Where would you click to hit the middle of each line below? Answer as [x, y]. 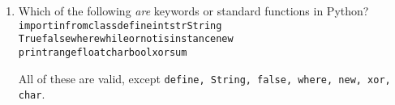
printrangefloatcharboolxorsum [103, 52]
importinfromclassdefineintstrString [120, 25]
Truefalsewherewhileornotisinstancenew [126, 39]
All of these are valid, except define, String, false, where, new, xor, [204, 78]
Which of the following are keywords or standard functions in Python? [193, 10]
